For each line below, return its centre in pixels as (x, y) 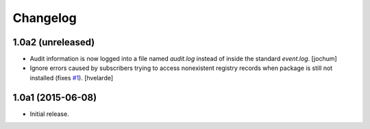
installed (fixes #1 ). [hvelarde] (72, 78)
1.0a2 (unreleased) (54, 42)
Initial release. (49, 114)
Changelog (45, 18)
